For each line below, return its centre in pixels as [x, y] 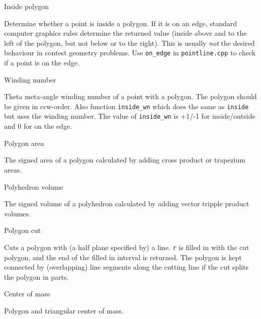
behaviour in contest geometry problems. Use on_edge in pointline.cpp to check [130, 53]
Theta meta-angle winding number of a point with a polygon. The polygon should [130, 96]
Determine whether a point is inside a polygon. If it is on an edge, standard [121, 23]
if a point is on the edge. [42, 63]
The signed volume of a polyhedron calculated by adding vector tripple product [127, 204]
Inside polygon [27, 6]
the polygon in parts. [36, 276]
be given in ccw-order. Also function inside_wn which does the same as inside [126, 106]
